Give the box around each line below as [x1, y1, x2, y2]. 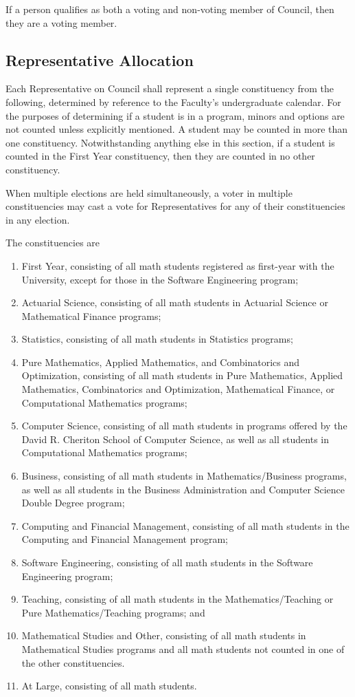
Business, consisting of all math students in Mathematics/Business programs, [21, 469, 347, 483]
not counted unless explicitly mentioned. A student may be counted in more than [5, 122, 348, 136]
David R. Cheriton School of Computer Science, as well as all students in [21, 431, 329, 446]
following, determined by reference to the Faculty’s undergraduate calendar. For [5, 94, 341, 109]
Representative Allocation [5, 49, 194, 70]
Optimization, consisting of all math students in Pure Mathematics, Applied [21, 368, 343, 383]
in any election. [5, 212, 70, 226]
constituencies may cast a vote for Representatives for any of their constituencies [5, 199, 345, 213]
